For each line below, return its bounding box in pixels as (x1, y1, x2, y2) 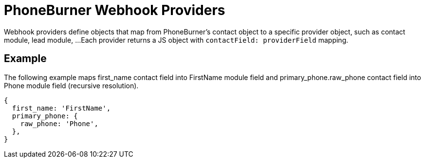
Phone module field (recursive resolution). (4, 81, 139, 90)
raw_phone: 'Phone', (20, 119, 98, 128)
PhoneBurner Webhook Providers (4, 2, 225, 18)
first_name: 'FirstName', (12, 104, 111, 112)
